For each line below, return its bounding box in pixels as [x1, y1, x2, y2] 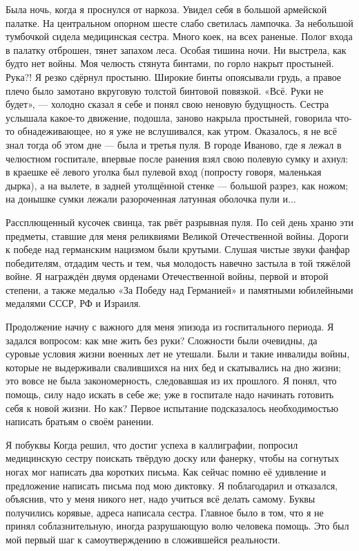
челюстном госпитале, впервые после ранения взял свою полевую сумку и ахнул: [6, 151, 349, 165]
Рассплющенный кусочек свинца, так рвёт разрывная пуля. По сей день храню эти [6, 214, 353, 229]
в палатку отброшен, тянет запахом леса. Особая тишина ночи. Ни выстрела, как [6, 42, 347, 57]
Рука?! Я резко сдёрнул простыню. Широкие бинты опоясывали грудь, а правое [6, 69, 342, 84]
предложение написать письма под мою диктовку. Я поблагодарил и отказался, [6, 478, 338, 492]
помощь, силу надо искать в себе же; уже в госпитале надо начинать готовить [6, 387, 334, 402]
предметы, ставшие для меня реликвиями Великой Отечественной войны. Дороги [6, 228, 349, 243]
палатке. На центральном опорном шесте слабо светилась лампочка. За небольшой [6, 15, 353, 30]
